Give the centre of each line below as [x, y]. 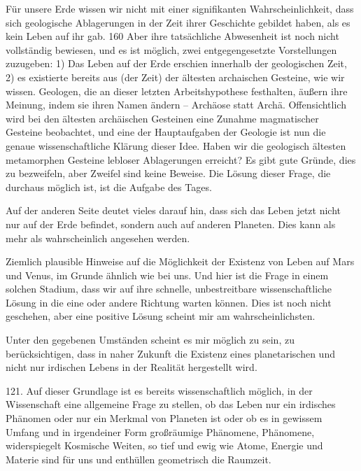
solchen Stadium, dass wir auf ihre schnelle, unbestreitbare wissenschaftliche [169, 289]
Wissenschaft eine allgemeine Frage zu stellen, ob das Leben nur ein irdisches [171, 404]
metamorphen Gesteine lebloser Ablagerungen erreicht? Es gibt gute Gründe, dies [181, 159]
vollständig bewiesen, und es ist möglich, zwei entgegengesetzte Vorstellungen [171, 49]
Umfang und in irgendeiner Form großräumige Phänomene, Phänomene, [160, 431]
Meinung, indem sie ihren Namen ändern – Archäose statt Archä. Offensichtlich [176, 105]
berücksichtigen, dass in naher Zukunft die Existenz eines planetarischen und [170, 353]
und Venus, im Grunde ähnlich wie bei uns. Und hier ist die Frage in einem [167, 275]
